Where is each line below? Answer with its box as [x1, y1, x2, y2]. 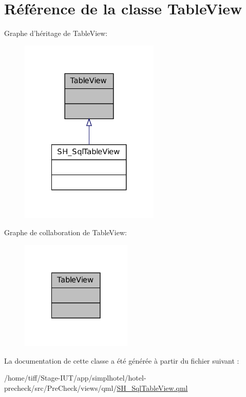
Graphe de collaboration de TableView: [4, 227, 127, 237]
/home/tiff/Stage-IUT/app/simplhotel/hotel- [4, 372, 146, 383]
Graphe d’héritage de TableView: [4, 28, 108, 39]
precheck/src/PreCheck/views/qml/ [4, 382, 117, 393]
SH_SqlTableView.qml [117, 382, 188, 393]
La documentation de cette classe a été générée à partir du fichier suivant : [4, 355, 239, 366]
